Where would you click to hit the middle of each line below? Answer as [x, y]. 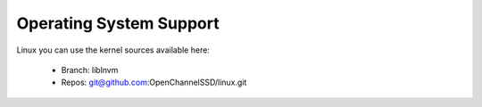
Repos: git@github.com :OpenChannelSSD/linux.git [154, 82]
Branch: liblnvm [90, 70]
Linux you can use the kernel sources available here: [113, 50]
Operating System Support [118, 23]
